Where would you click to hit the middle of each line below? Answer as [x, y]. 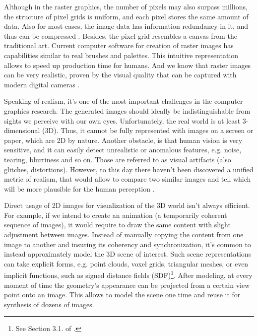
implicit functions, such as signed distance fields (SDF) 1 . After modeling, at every [128, 274]
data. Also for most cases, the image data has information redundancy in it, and [126, 26]
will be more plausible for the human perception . [79, 188]
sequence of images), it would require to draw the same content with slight [117, 225]
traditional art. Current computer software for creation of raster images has [119, 45]
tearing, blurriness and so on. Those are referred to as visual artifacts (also [118, 159]
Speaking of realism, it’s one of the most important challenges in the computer [124, 101]
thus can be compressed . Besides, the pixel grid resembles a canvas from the [121, 35]
